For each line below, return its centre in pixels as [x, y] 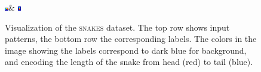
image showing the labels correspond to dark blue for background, [126, 50]
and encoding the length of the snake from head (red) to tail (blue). [129, 62]
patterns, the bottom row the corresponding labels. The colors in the [131, 39]
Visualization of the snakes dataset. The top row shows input [117, 27]
